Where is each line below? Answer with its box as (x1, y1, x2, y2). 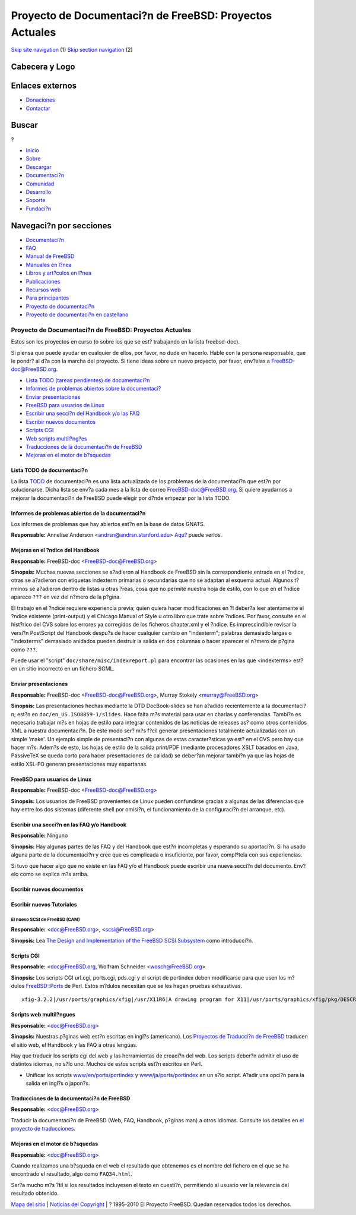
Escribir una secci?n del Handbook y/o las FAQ (26, 410, 140, 417)
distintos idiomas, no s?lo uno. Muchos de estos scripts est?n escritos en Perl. (11, 1060, 202, 1068)
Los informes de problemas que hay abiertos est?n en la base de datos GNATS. (11, 520, 205, 527)
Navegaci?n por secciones (11, 221, 112, 231)
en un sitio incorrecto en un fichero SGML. (11, 665, 115, 672)
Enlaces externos (11, 81, 77, 91)
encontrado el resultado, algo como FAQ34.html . (11, 1170, 133, 1178)
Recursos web (26, 286, 61, 293)
